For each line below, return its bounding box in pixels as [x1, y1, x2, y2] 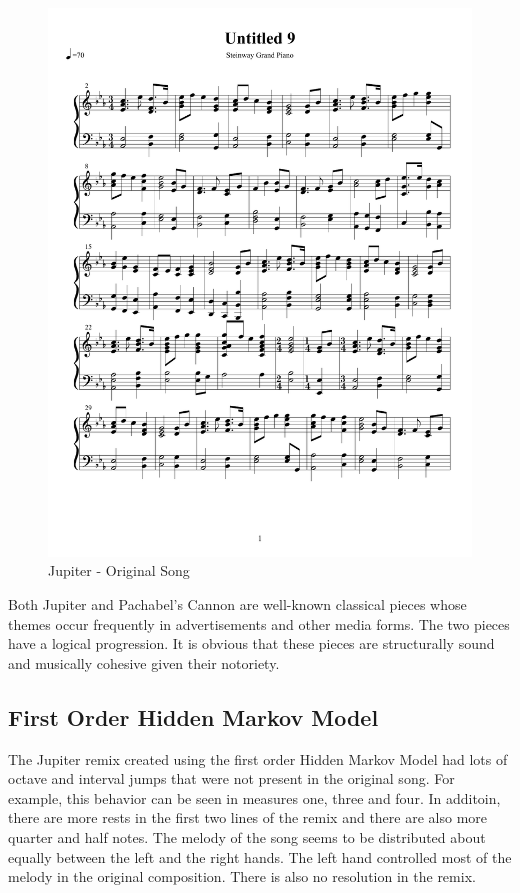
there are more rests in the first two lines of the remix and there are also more [8, 807, 487, 828]
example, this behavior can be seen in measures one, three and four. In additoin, [8, 787, 501, 808]
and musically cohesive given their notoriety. [8, 652, 280, 673]
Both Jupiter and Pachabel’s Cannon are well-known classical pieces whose [8, 594, 467, 615]
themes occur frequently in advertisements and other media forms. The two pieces [8, 613, 510, 634]
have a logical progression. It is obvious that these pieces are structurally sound [8, 633, 495, 654]
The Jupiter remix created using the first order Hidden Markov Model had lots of [8, 748, 508, 769]
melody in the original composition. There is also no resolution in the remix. [8, 866, 476, 887]
